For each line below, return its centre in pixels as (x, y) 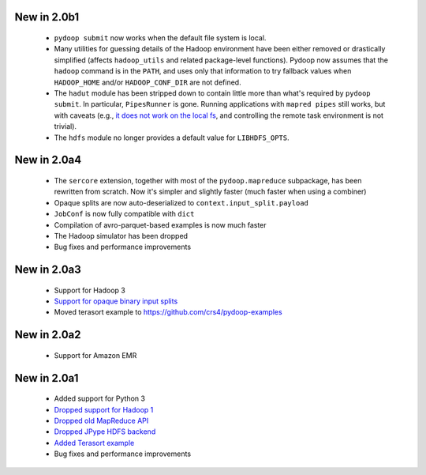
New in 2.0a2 (48, 335)
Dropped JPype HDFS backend (105, 432)
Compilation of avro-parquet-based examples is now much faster (161, 224)
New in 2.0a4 (48, 160)
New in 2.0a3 (48, 270)
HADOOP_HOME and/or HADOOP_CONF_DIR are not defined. (148, 82)
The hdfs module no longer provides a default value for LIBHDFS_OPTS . (172, 138)
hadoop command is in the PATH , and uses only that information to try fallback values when (203, 71)
